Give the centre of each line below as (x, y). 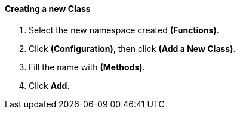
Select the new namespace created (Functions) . (124, 30)
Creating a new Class (48, 9)
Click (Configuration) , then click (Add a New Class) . (132, 48)
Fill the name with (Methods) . (87, 67)
